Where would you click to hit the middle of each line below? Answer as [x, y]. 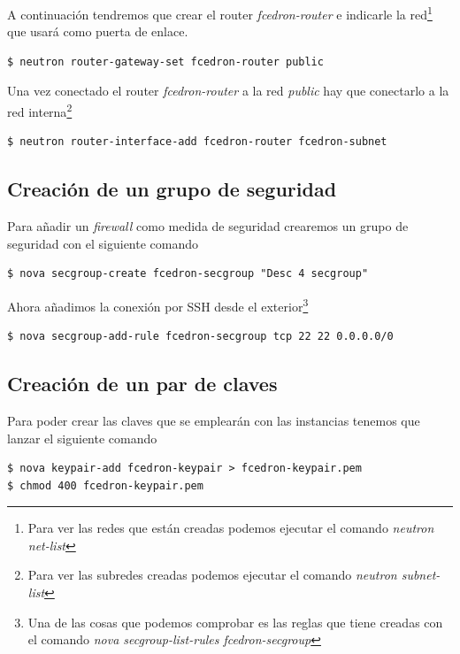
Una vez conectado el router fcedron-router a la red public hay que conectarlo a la [228, 91]
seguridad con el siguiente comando [103, 243]
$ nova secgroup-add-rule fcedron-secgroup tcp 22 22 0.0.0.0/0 [200, 337]
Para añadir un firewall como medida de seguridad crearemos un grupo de [208, 226]
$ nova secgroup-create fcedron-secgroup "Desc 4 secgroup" [188, 274]
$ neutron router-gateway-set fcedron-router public [165, 62]
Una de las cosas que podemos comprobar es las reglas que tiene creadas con [235, 622]
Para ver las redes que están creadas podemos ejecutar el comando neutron [231, 528]
